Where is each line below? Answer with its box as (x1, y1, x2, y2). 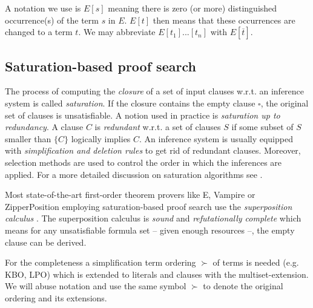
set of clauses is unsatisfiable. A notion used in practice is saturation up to (5, 108, 280, 121)
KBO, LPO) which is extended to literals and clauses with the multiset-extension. (5, 267, 309, 280)
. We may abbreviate (78, 25, 156, 38)
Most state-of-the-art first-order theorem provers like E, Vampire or (5, 188, 255, 201)
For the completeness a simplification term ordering (5, 256, 196, 269)
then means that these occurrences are (153, 13, 295, 26)
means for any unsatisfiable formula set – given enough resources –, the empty (5, 223, 295, 236)
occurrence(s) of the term (5, 13, 99, 26)
